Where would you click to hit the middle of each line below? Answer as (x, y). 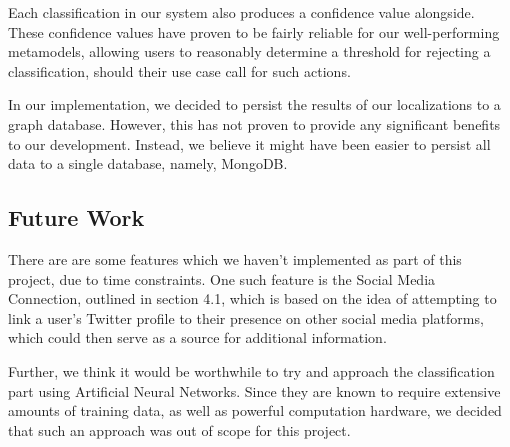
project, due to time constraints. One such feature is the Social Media (222, 278)
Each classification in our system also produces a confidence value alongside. (241, 12)
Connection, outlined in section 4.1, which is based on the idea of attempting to (252, 298)
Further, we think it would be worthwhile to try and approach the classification (251, 370)
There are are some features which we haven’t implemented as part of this (235, 258)
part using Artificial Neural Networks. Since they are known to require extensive (254, 390)
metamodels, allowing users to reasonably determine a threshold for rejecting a (249, 51)
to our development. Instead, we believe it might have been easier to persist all (249, 143)
